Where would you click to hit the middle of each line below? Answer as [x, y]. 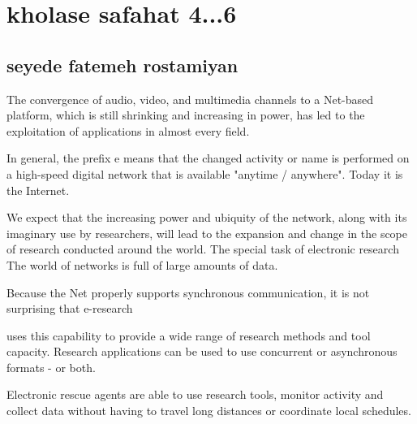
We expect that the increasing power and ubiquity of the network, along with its [207, 217]
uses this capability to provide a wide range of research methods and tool [189, 335]
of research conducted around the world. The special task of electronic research [203, 249]
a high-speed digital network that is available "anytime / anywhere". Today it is [205, 173]
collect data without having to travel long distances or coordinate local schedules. [209, 411]
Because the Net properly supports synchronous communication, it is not [188, 292]
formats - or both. [51, 367]
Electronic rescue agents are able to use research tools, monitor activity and [195, 394]
